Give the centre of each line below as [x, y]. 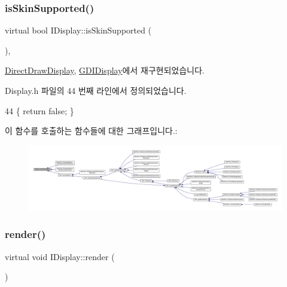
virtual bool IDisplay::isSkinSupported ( [78, 30]
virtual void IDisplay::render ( [60, 256]
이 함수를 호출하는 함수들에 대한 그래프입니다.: [91, 131]
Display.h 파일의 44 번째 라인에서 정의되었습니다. [96, 90]
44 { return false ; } [39, 110]
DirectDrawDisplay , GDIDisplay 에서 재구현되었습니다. [105, 70]
